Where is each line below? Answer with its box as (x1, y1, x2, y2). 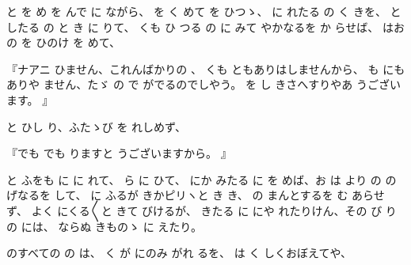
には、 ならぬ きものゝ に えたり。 (21, 218, 203, 234)
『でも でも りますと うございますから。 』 (6, 145, 232, 161)
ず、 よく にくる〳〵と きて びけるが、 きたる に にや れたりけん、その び (6, 202, 382, 218)
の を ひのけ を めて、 (6, 34, 120, 51)
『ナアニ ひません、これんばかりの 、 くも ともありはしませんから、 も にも (6, 60, 405, 77)
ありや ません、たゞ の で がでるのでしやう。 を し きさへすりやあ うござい (6, 76, 401, 93)
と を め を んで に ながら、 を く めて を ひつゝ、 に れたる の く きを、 (6, 3, 386, 19)
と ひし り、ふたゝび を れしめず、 (6, 118, 187, 134)
